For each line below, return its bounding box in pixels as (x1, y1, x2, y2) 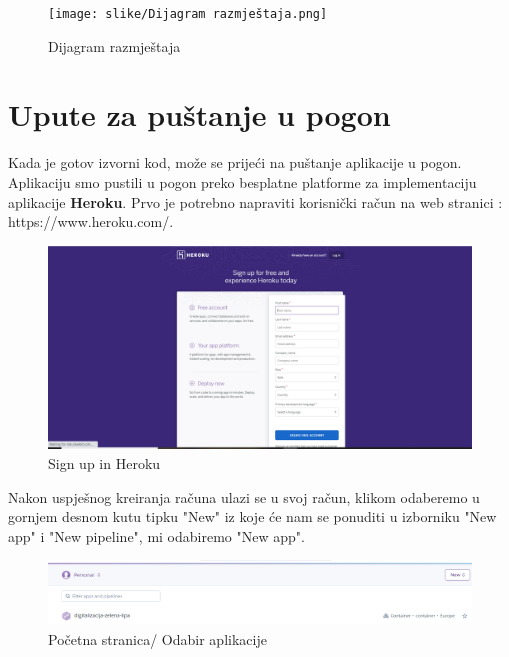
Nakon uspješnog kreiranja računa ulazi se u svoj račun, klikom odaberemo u (8, 486, 480, 507)
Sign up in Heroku (48, 453, 161, 474)
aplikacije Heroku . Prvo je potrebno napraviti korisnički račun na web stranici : (8, 191, 503, 212)
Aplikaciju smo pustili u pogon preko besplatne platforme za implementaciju (8, 171, 477, 192)
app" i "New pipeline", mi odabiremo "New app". (8, 525, 305, 546)
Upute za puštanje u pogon (8, 94, 391, 135)
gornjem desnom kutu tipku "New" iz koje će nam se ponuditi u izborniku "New (8, 506, 497, 527)
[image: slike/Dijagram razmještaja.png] (48, 7, 328, 21)
